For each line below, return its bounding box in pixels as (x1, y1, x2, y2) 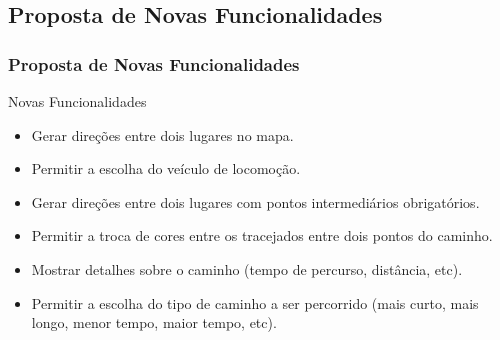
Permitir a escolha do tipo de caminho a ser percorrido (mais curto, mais (31, 292, 479, 313)
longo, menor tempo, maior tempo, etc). (31, 312, 277, 333)
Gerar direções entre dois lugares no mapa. (31, 124, 294, 145)
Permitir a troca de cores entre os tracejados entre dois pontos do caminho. (31, 225, 493, 246)
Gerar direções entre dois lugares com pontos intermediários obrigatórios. (31, 191, 480, 212)
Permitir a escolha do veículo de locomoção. (31, 158, 301, 179)
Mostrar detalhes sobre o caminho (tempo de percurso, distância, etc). (31, 258, 463, 279)
